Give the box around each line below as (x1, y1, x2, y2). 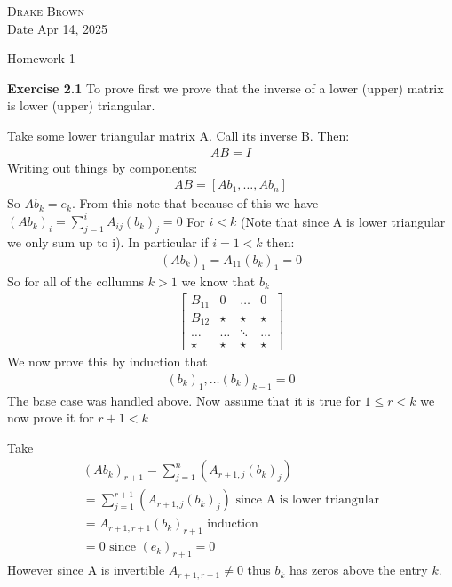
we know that (181, 271, 256, 290)
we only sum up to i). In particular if (7, 233, 209, 252)
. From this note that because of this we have (71, 194, 319, 213)
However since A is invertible (7, 560, 165, 579)
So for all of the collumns (7, 271, 145, 290)
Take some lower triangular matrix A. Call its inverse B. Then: (7, 125, 350, 144)
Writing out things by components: (7, 157, 198, 176)
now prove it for (7, 408, 94, 427)
